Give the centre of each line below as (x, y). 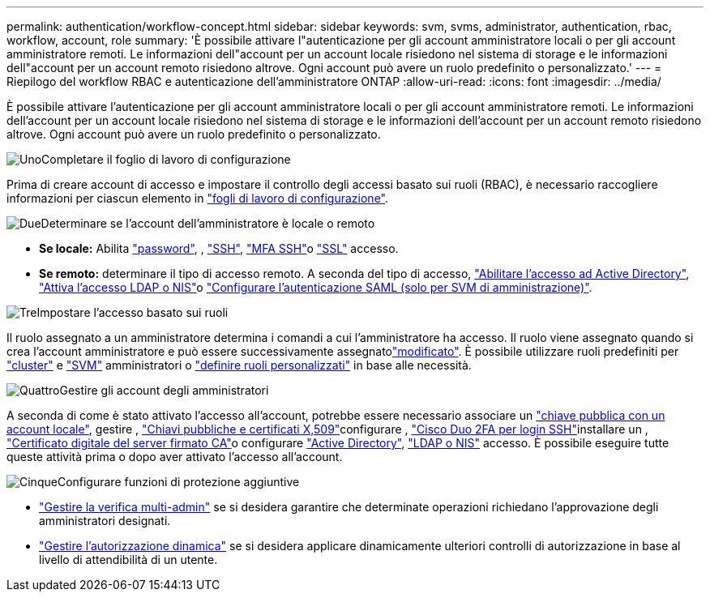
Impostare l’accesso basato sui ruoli (133, 312)
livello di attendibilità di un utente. (128, 560)
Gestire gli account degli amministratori (164, 390)
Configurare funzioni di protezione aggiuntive (178, 482)
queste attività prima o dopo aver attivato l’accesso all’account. (175, 457)
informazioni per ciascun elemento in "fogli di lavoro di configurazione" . (198, 198)
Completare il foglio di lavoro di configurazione (166, 159)
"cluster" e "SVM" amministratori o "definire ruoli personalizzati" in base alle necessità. (239, 365)
